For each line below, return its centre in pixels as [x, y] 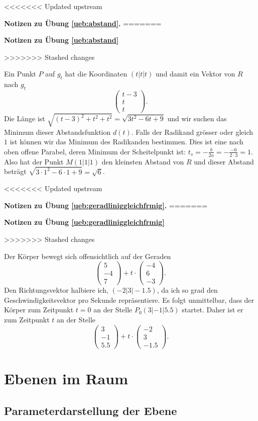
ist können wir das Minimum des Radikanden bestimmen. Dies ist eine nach [126, 142]
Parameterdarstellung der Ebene [91, 410]
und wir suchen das [197, 118]
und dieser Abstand [224, 161]
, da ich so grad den [187, 290]
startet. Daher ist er [213, 310]
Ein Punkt [20, 74]
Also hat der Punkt [34, 161]
